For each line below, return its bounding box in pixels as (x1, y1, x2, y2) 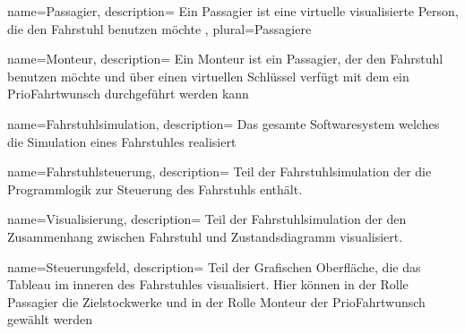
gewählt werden (7, 310, 92, 329)
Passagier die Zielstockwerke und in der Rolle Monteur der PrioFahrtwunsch (7, 292, 426, 311)
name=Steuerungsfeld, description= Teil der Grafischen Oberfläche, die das (7, 257, 421, 276)
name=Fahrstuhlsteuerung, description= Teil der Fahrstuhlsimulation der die (7, 162, 432, 181)
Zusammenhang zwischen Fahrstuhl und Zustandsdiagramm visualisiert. (7, 227, 403, 245)
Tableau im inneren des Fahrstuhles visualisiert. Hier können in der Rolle (7, 275, 409, 294)
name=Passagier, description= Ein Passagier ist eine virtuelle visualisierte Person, (7, 2, 459, 20)
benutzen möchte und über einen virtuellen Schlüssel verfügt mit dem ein (7, 66, 409, 85)
